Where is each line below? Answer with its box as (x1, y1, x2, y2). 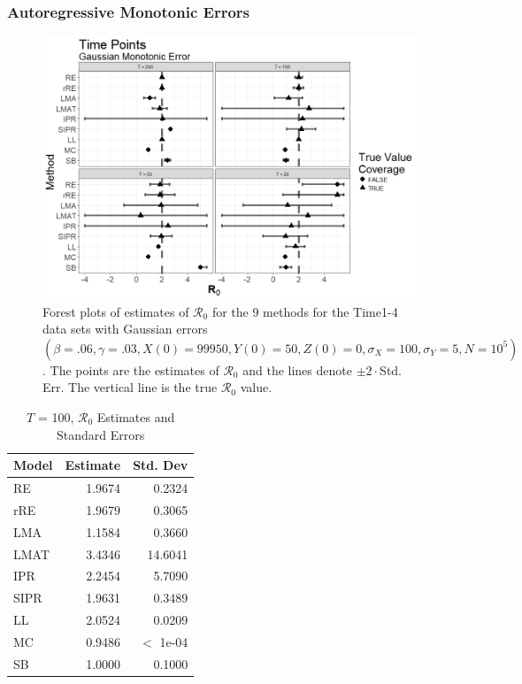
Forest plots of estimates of (42, 302, 189, 320)
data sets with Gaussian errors (42, 319, 208, 338)
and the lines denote (242, 360, 352, 379)
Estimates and (96, 407, 175, 426)
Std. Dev (133, 456, 188, 474)
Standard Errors (57, 425, 145, 443)
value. (240, 378, 273, 396)
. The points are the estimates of (42, 360, 219, 379)
